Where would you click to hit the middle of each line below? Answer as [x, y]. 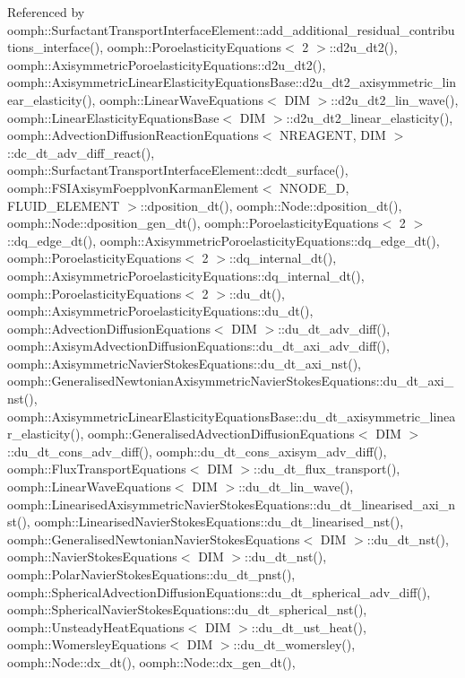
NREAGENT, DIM [333, 135]
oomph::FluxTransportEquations [97, 469]
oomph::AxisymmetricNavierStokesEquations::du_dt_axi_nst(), [184, 363]
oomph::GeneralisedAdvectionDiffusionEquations [221, 434]
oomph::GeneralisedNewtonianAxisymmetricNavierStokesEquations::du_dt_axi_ [231, 381]
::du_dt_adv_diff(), [334, 328]
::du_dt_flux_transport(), [327, 469]
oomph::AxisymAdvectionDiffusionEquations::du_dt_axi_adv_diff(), [198, 346]
